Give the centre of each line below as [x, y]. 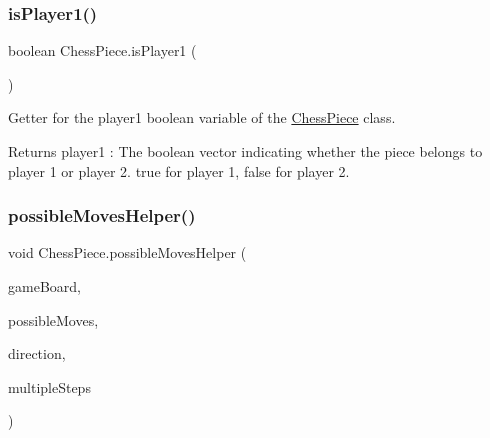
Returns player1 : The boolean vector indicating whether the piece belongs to [245, 151]
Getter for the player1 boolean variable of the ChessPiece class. [202, 117]
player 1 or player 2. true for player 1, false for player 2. [179, 170]
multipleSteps [49, 386]
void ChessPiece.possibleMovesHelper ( [127, 252]
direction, [37, 353]
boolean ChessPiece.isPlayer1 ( [102, 50]
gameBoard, [44, 286]
